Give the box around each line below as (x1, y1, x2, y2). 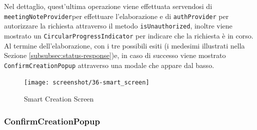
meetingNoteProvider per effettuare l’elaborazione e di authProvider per (4, 10, 229, 21)
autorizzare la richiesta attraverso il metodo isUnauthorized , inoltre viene (4, 20, 232, 31)
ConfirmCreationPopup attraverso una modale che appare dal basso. (4, 59, 214, 70)
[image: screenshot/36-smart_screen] (24, 79, 149, 86)
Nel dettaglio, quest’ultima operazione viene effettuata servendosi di (4, 1, 212, 11)
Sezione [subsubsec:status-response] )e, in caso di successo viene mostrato (4, 50, 226, 60)
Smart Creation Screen (24, 93, 94, 104)
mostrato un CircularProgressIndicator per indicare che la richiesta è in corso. (4, 30, 253, 40)
